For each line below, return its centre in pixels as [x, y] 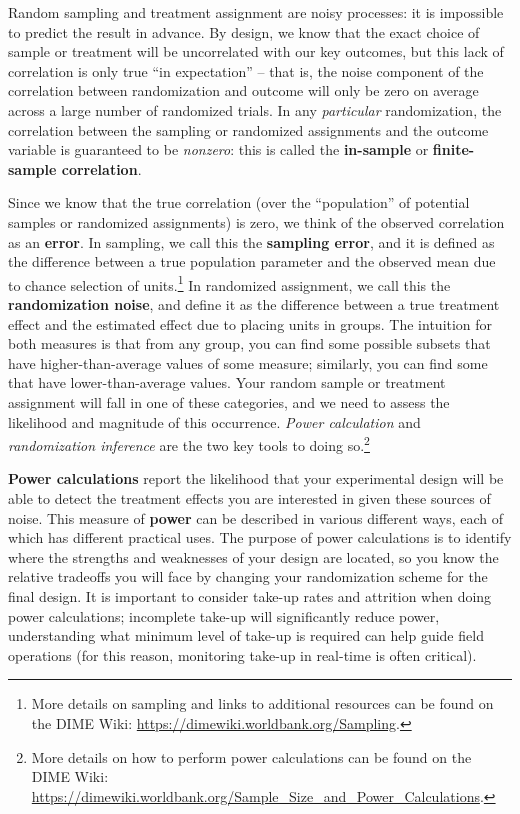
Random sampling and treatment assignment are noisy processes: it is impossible [256, 12]
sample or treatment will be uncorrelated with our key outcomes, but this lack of [256, 51]
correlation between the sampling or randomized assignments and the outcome [248, 129]
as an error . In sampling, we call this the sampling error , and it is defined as [251, 241]
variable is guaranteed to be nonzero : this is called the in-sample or [218, 149]
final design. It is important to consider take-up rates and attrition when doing [250, 595]
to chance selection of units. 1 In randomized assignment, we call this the [229, 283]
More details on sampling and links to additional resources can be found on [262, 703]
